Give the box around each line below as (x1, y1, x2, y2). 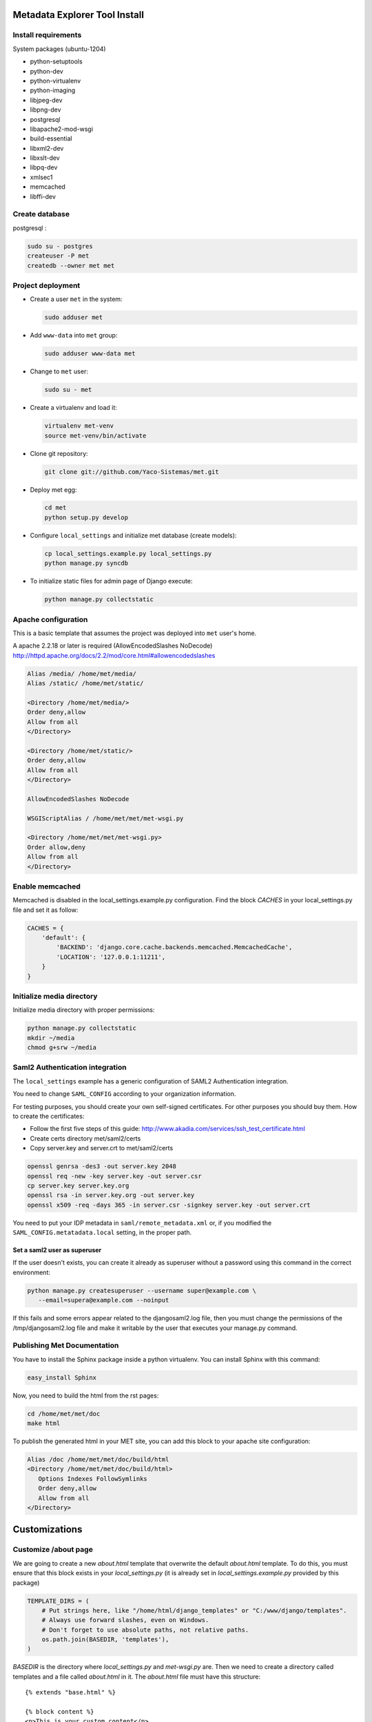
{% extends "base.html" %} (25, 1688, 116, 1697)
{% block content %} (25, 1708, 94, 1716)
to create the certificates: (12, 1112, 85, 1120)
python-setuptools (30, 57, 83, 65)
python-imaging (30, 86, 76, 94)
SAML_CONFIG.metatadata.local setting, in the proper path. (12, 1228, 192, 1236)
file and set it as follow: (12, 906, 79, 914)
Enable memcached (12, 882, 81, 891)
